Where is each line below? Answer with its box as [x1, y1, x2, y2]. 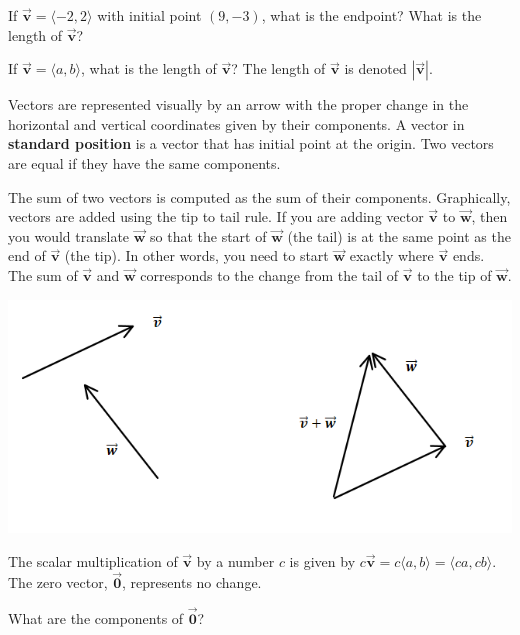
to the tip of [417, 264, 492, 285]
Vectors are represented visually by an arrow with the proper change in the [8, 94, 469, 115]
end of [8, 245, 46, 266]
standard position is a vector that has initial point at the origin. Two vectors [8, 133, 494, 154]
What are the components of [8, 608, 184, 629]
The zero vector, [8, 572, 108, 593]
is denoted [344, 58, 407, 79]
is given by [289, 550, 356, 571]
